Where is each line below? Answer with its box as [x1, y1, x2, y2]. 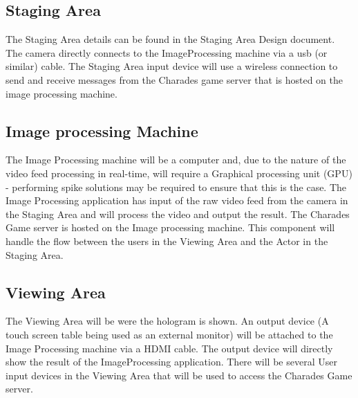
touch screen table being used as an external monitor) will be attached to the [6, 327, 333, 341]
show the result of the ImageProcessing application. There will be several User [6, 354, 337, 369]
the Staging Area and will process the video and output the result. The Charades [6, 206, 350, 221]
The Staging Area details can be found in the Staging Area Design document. [6, 32, 335, 46]
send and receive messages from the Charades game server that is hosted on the [6, 72, 343, 87]
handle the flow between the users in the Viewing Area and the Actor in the [6, 233, 328, 248]
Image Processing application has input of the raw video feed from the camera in [6, 193, 348, 208]
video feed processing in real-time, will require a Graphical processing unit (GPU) [6, 165, 352, 180]
